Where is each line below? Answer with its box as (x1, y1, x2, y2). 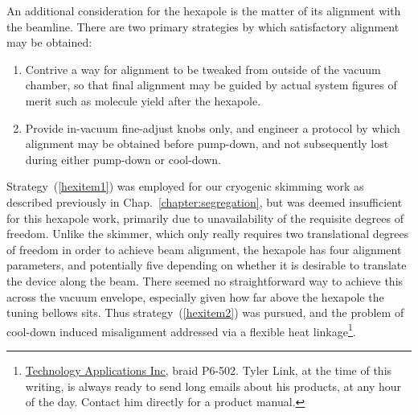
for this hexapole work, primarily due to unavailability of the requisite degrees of (6, 209, 404, 226)
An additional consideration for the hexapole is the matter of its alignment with (6, 2, 401, 18)
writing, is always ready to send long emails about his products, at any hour (25, 377, 402, 394)
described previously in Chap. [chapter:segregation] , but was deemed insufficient (6, 193, 403, 210)
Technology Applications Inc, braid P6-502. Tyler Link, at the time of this (25, 361, 392, 378)
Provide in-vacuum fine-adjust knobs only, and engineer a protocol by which (25, 119, 400, 136)
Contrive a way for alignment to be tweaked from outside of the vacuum (25, 60, 381, 77)
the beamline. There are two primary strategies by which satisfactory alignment (6, 18, 400, 35)
